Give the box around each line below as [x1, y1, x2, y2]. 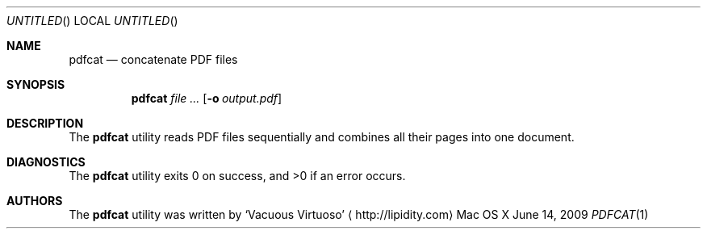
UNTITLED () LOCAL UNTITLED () [6, 14, 178, 27]
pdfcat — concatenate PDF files [69, 52, 238, 66]
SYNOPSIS [6, 78, 65, 91]
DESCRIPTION [6, 116, 84, 130]
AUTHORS [6, 194, 63, 208]
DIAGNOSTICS [6, 155, 86, 169]
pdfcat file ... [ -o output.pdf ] [131, 91, 282, 105]
